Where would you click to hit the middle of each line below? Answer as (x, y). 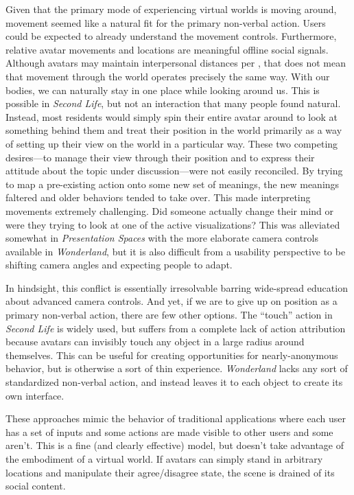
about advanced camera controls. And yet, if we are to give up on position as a (172, 301)
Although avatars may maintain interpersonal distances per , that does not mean (176, 63)
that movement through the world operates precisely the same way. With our (168, 76)
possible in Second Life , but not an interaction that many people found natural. (173, 103)
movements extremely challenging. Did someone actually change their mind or (169, 210)
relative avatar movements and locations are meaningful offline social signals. (167, 49)
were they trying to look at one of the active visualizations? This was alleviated (173, 224)
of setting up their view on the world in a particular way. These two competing (172, 143)
